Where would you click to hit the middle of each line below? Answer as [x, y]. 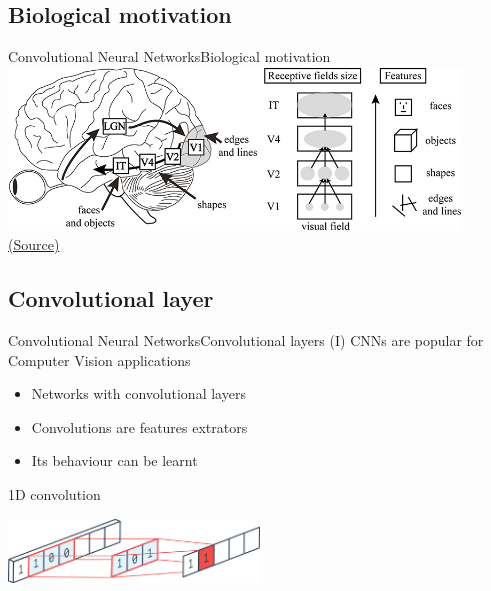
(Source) [34, 244]
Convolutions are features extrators [139, 426]
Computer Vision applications [99, 359]
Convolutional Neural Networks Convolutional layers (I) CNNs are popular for [246, 340]
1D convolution [54, 493]
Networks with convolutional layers [138, 393]
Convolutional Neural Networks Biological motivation [169, 56]
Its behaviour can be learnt [114, 460]
